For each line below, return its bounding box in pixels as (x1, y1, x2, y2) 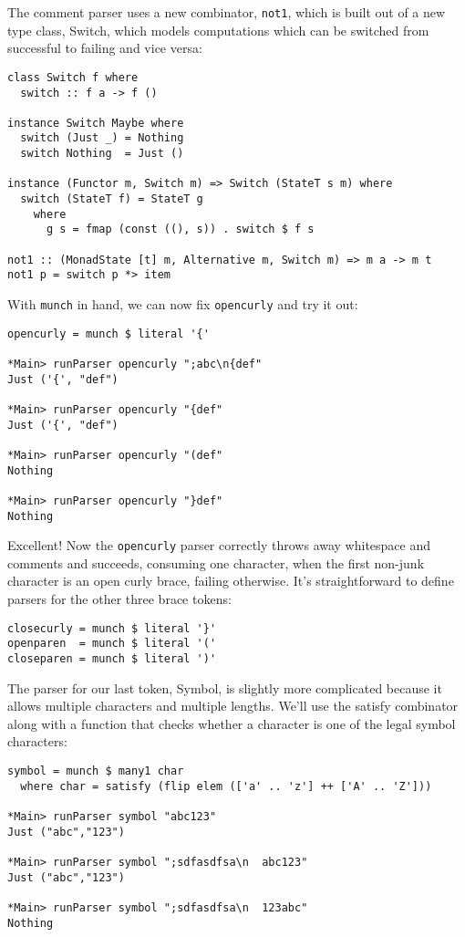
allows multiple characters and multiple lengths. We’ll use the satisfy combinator (7, 696, 459, 715)
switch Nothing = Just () (20, 147, 184, 161)
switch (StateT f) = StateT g (20, 193, 203, 206)
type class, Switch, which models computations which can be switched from (7, 20, 429, 39)
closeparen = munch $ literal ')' (7, 651, 217, 665)
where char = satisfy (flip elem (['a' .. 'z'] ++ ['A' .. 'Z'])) (20, 779, 432, 793)
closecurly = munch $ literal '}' (7, 621, 217, 635)
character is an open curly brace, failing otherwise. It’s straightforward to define (7, 571, 454, 590)
